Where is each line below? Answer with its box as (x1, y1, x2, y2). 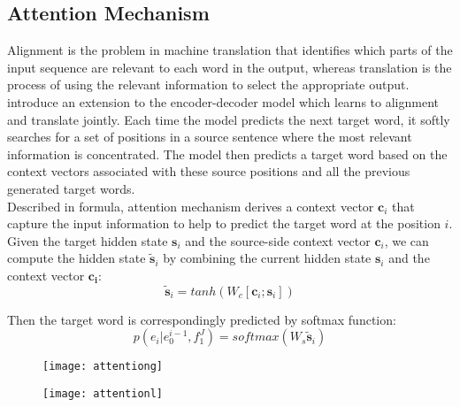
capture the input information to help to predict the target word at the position (7, 214, 441, 233)
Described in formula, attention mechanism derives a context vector (7, 196, 374, 215)
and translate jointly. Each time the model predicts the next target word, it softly (7, 110, 450, 128)
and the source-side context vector (185, 231, 371, 250)
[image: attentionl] (42, 387, 164, 400)
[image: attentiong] (42, 360, 164, 373)
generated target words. (7, 179, 135, 197)
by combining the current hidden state (163, 249, 372, 267)
